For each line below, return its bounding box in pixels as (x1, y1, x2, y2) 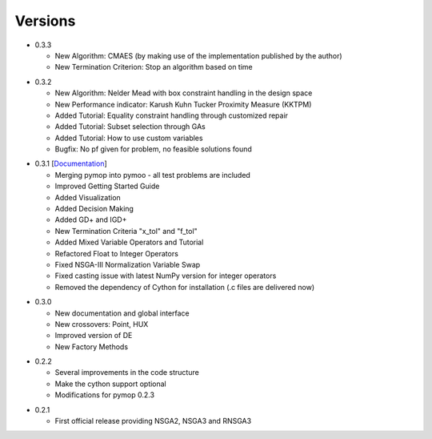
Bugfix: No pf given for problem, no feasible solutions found (54, 144, 252, 154)
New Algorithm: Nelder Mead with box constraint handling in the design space (54, 88, 313, 98)
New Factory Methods (54, 341, 128, 352)
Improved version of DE (54, 331, 133, 340)
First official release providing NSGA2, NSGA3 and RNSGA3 (54, 417, 252, 426)
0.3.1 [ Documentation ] (34, 159, 107, 168)
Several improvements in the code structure (54, 368, 199, 377)
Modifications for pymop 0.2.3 (54, 390, 155, 400)
